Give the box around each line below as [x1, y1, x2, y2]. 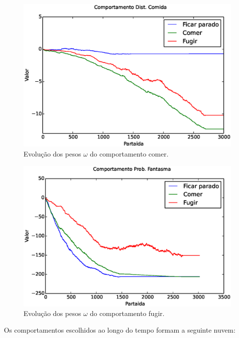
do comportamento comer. [90, 148, 168, 158]
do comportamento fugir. [90, 308, 165, 318]
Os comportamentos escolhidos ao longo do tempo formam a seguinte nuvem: [4, 324, 236, 335]
